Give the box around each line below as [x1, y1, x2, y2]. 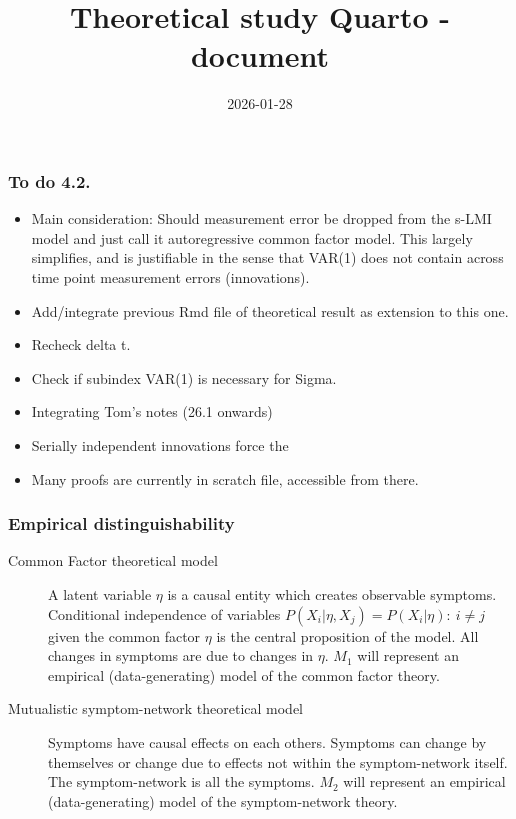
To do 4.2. [8, 168, 91, 193]
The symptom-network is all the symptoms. [48, 771, 315, 792]
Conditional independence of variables [48, 603, 281, 624]
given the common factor [48, 625, 201, 646]
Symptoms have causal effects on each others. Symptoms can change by [48, 731, 487, 752]
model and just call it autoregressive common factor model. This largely [31, 227, 473, 248]
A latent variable [48, 583, 152, 604]
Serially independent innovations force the [31, 434, 289, 455]
